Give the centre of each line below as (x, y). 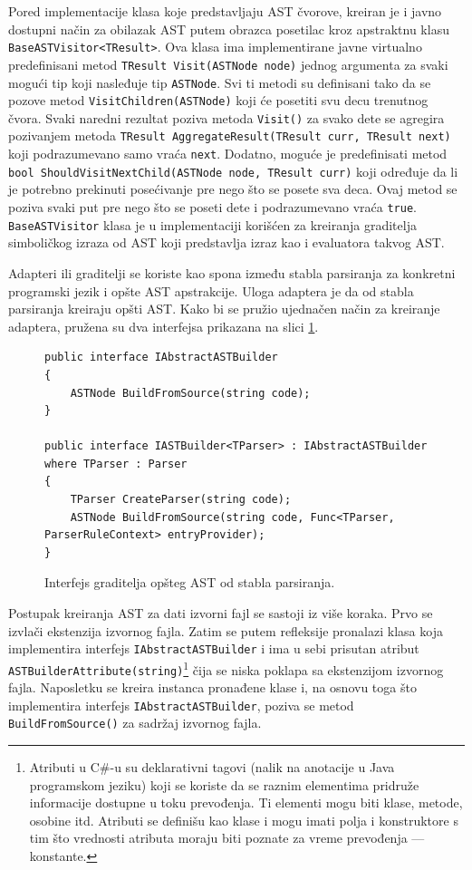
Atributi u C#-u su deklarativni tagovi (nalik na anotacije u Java (212, 767)
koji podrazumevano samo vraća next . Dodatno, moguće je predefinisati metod (228, 154)
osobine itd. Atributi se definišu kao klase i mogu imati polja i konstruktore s (244, 820)
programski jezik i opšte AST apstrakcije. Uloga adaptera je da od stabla (211, 290)
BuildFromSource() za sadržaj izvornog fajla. (135, 723)
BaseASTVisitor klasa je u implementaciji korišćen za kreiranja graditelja (212, 224)
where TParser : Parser (116, 464)
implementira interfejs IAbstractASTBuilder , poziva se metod (181, 705)
